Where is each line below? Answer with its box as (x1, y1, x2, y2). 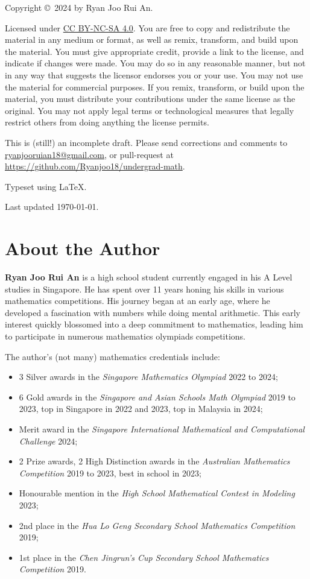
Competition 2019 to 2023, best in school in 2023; (19, 466, 201, 479)
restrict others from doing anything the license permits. (5, 116, 209, 128)
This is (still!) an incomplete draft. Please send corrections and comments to (5, 136, 288, 148)
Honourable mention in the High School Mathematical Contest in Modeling (19, 487, 295, 499)
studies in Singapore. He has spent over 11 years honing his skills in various (5, 282, 284, 295)
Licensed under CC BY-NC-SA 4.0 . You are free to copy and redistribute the (5, 21, 290, 34)
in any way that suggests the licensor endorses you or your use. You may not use (5, 68, 303, 81)
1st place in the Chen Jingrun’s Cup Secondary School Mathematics (19, 551, 269, 563)
